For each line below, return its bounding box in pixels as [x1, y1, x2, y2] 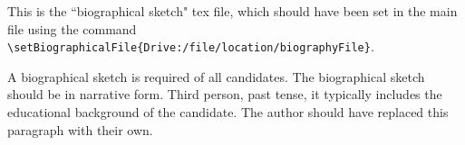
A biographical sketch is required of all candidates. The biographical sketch [7, 67, 425, 86]
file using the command [7, 19, 137, 38]
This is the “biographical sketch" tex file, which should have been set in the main [7, 2, 458, 20]
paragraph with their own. [7, 120, 153, 139]
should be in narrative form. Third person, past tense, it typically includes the [7, 85, 442, 104]
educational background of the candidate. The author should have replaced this [7, 103, 449, 122]
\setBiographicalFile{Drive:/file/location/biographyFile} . [7, 37, 374, 56]
